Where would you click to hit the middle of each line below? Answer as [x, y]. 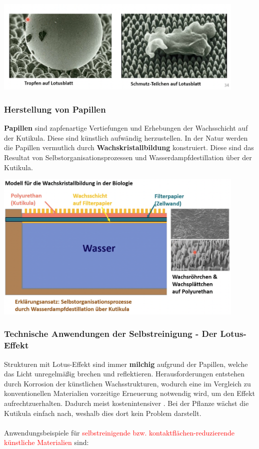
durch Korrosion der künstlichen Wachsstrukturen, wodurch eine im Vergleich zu [127, 383]
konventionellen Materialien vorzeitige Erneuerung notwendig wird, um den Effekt [129, 393]
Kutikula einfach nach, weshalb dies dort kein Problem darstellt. [103, 413]
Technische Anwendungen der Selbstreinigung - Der [111, 334]
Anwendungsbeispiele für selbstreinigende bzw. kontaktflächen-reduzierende [119, 432]
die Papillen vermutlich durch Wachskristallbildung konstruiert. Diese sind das [129, 147]
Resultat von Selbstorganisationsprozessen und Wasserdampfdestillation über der [128, 157]
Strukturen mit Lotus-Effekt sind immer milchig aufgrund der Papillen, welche [126, 364]
